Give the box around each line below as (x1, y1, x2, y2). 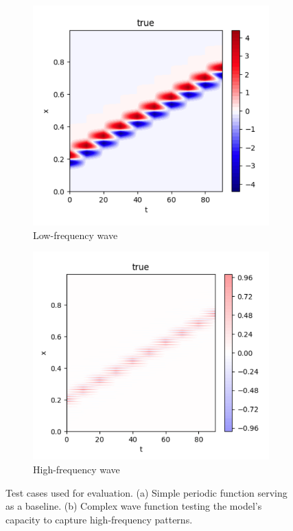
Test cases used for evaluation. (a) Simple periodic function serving (5, 485, 288, 499)
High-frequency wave (33, 462, 120, 476)
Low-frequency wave (33, 227, 118, 242)
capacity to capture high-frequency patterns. (5, 512, 193, 526)
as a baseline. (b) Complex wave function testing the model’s (5, 499, 262, 513)
